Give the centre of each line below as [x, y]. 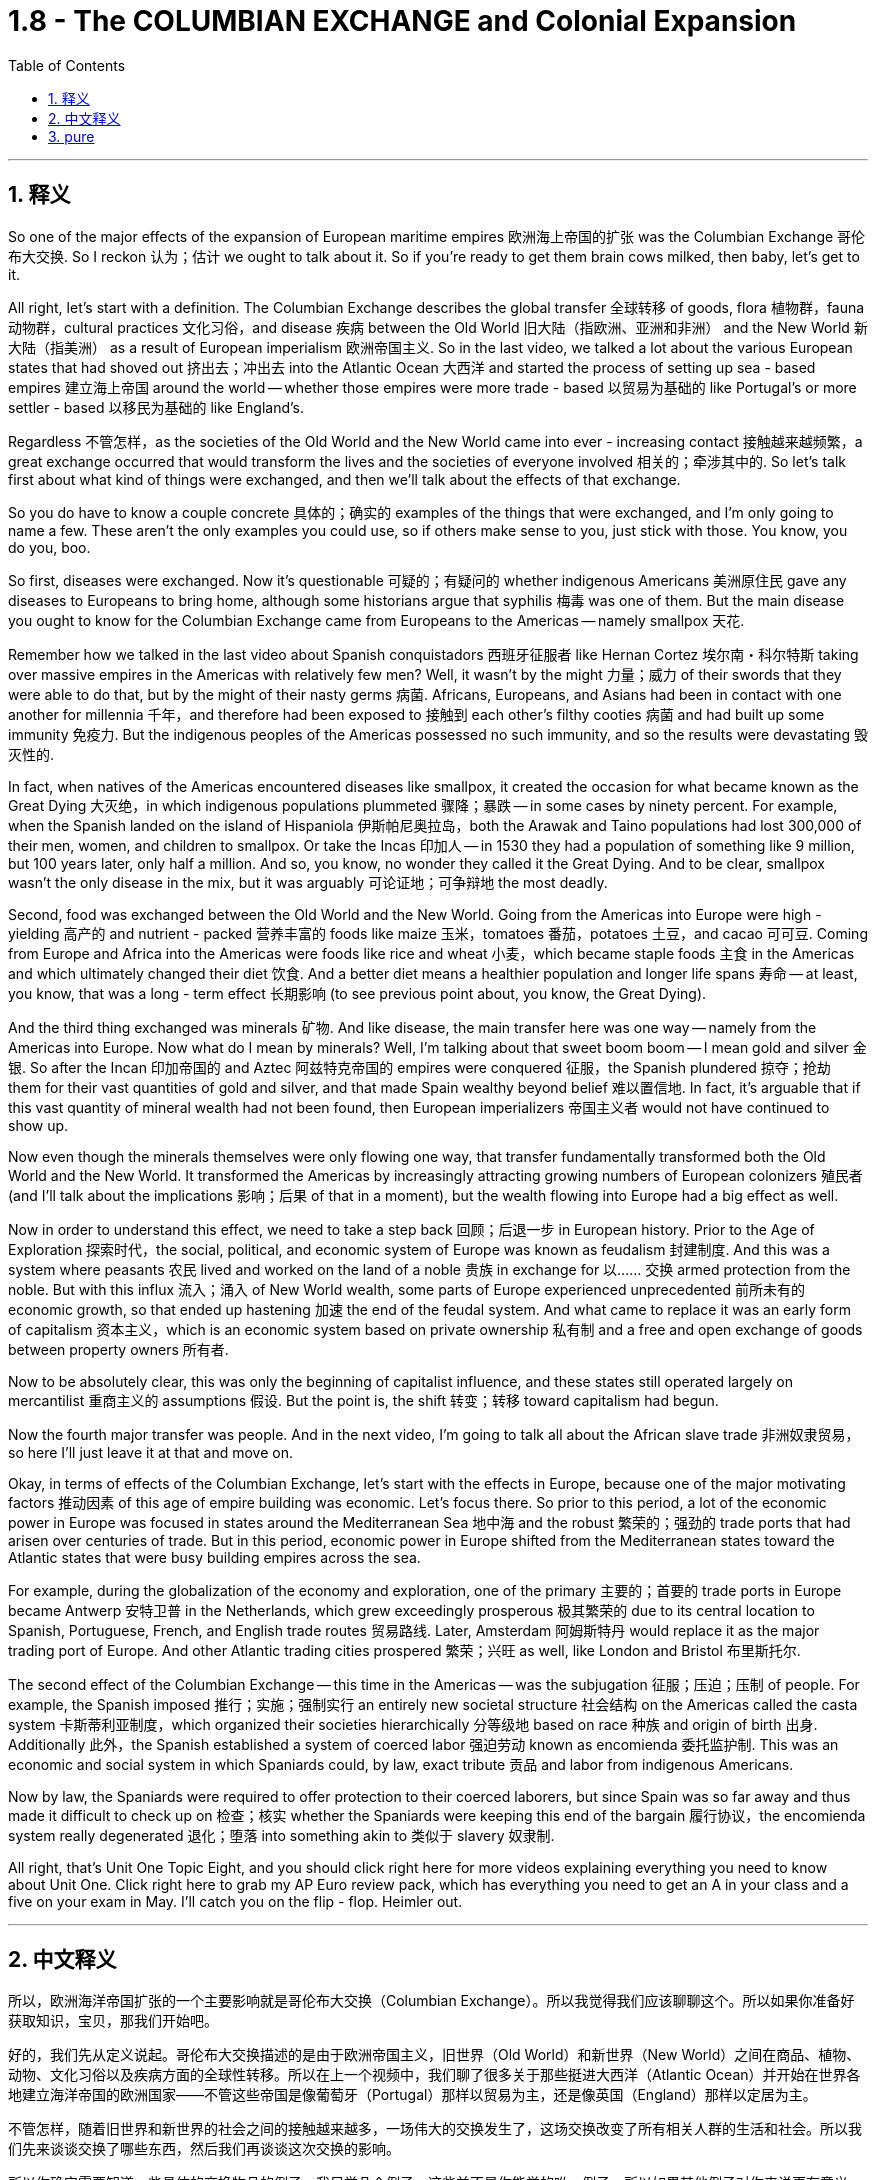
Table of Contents [67, 65]
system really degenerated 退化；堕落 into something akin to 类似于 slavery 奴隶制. [281, 1835]
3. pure [71, 136]
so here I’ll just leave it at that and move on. [150, 1452]
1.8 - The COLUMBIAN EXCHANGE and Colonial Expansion [402, 21]
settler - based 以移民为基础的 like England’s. [156, 407]
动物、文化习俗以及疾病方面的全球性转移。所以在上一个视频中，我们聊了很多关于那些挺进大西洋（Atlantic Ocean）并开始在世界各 [434, 2075]
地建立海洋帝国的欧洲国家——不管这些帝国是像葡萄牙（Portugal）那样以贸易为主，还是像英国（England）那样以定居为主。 [412, 2095]
